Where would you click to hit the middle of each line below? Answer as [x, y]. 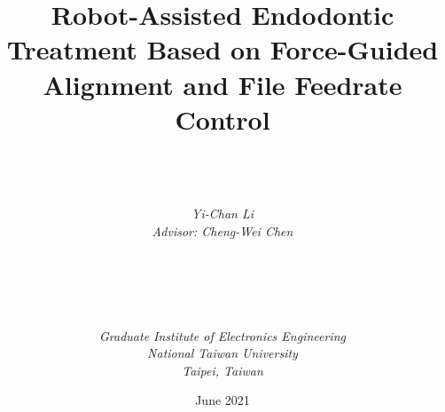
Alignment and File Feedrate [222, 84]
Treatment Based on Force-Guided [222, 49]
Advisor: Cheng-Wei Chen [222, 231]
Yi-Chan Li [222, 214]
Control [222, 119]
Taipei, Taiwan [222, 370]
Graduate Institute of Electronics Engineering [222, 335]
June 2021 [222, 400]
